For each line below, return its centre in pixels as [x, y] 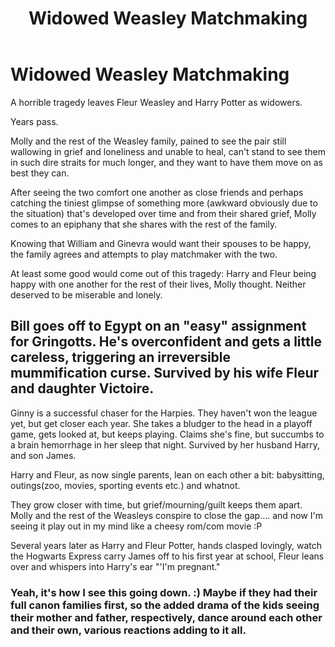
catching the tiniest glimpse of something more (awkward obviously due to [164, 203]
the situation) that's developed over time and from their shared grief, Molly [163, 213]
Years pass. [34, 121]
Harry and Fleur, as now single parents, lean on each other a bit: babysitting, [167, 474]
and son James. [43, 455]
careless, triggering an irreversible [121, 357]
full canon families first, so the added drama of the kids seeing [165, 605]
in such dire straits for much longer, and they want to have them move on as [167, 162]
